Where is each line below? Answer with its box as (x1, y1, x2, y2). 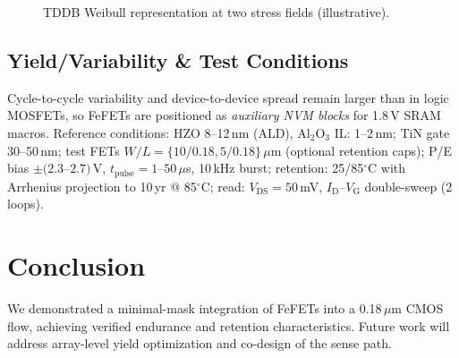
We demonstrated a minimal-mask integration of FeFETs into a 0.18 (7, 298, 382, 317)
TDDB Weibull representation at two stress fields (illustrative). (43, 3, 389, 21)
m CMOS (391, 298, 444, 317)
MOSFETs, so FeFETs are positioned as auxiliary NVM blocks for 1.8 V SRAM (7, 106, 441, 124)
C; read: (200, 176, 245, 195)
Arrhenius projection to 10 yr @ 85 (7, 176, 197, 195)
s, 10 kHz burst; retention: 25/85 (186, 158, 364, 177)
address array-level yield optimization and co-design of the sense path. (7, 334, 392, 353)
